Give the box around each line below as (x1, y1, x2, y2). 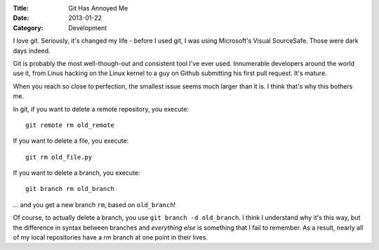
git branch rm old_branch (25, 185, 115, 193)
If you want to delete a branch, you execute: (13, 169, 140, 177)
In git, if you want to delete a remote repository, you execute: (13, 105, 189, 113)
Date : (13, 14, 29, 22)
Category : (13, 23, 44, 32)
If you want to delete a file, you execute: (13, 137, 129, 145)
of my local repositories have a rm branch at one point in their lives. (13, 233, 208, 242)
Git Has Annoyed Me (68, 4, 128, 12)
